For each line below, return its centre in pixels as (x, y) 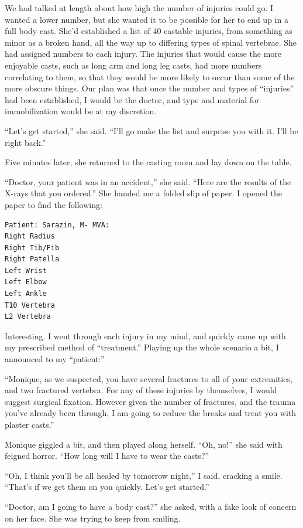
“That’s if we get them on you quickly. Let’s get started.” (107, 487)
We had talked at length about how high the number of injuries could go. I (139, 8)
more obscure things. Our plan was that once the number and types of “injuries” (149, 88)
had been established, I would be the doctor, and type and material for (132, 99)
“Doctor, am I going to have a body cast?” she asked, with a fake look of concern (151, 506)
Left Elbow (26, 282)
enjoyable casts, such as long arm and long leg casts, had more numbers (133, 65)
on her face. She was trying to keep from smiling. (93, 518)
